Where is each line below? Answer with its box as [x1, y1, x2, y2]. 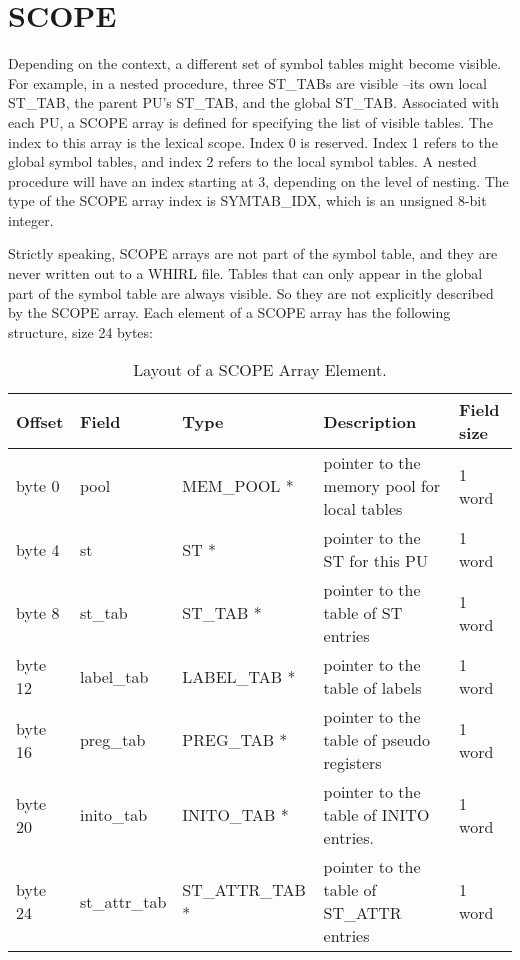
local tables [323, 497, 403, 521]
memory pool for [323, 474, 441, 498]
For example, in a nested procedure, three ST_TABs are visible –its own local [8, 72, 487, 93]
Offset [16, 409, 64, 433]
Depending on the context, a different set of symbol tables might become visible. [8, 53, 502, 74]
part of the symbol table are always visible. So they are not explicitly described [8, 282, 494, 303]
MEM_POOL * [182, 474, 294, 498]
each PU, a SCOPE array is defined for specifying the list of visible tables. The [8, 111, 493, 132]
